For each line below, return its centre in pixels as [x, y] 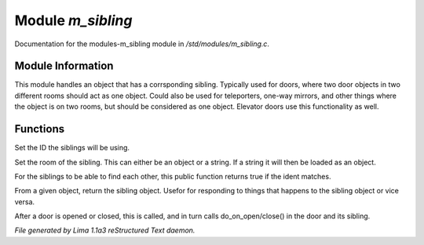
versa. [25, 202]
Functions [40, 129]
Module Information [64, 66]
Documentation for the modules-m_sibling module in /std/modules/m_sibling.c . [142, 44]
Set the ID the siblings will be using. [72, 148]
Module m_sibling [73, 20]
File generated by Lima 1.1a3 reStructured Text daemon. [105, 230]
